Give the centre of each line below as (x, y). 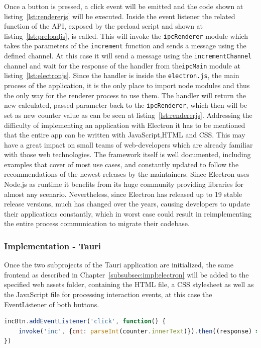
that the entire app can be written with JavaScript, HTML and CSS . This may (125, 135)
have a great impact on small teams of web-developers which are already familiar (128, 144)
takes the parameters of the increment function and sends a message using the (125, 46)
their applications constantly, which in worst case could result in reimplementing (128, 213)
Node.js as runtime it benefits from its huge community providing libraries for (124, 184)
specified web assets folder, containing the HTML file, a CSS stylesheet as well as (129, 284)
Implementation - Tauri (53, 246)
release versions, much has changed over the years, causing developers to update (127, 204)
